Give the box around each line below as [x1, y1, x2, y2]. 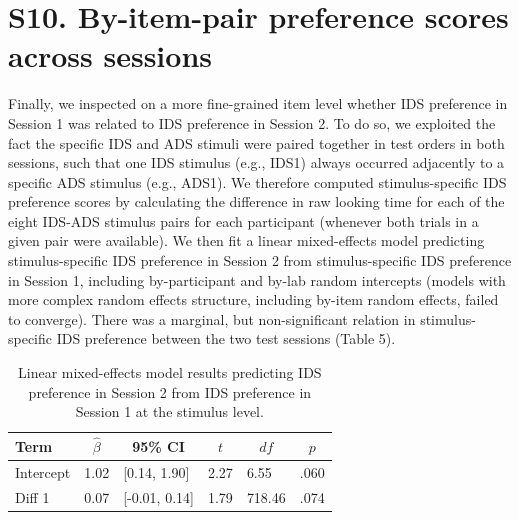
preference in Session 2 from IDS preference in [28, 381, 312, 402]
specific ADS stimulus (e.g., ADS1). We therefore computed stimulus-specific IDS [8, 171, 507, 192]
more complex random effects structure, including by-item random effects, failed [8, 289, 499, 310]
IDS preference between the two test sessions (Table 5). [56, 328, 396, 349]
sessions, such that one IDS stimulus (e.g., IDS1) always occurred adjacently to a [8, 152, 505, 173]
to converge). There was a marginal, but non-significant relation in [8, 308, 416, 329]
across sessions [8, 35, 213, 76]
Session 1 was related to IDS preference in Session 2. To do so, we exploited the [8, 112, 496, 133]
